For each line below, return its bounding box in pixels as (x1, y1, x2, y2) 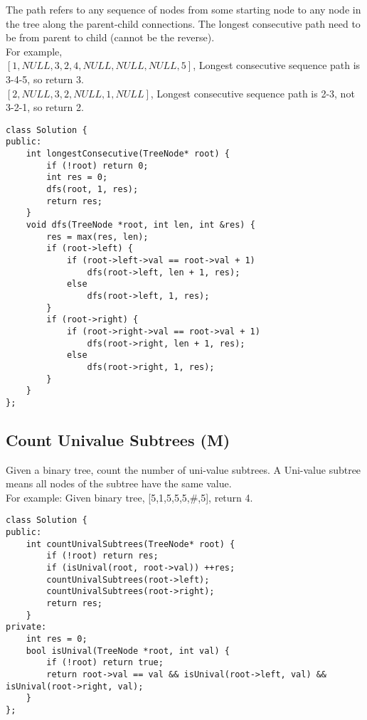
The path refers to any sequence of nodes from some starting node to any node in (6, 2, 361, 16)
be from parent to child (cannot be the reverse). (6, 30, 215, 45)
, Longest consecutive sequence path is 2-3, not (150, 85, 355, 100)
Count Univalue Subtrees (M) (6, 428, 230, 450)
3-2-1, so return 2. (6, 100, 84, 115)
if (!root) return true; (46, 657, 164, 668)
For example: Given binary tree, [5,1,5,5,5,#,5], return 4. (6, 489, 253, 504)
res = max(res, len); (46, 231, 149, 242)
